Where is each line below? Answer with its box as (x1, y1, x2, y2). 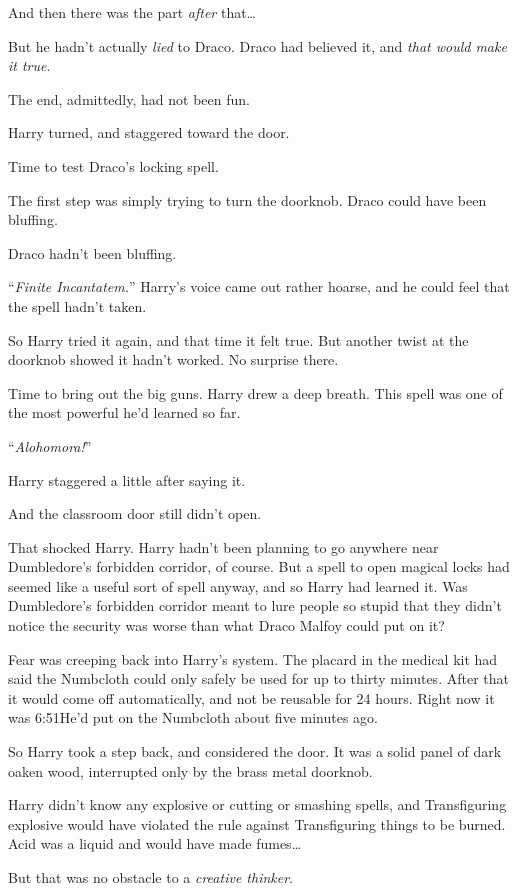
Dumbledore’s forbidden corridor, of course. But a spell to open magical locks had (8, 556, 510, 577)
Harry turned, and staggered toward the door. (8, 122, 290, 143)
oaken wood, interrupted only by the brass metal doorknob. (8, 760, 373, 781)
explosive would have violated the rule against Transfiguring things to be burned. (8, 813, 506, 834)
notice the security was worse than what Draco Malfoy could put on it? (8, 615, 445, 636)
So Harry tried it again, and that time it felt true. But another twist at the (8, 329, 469, 350)
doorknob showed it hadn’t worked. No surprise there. (8, 349, 339, 370)
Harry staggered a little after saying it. (8, 469, 246, 490)
